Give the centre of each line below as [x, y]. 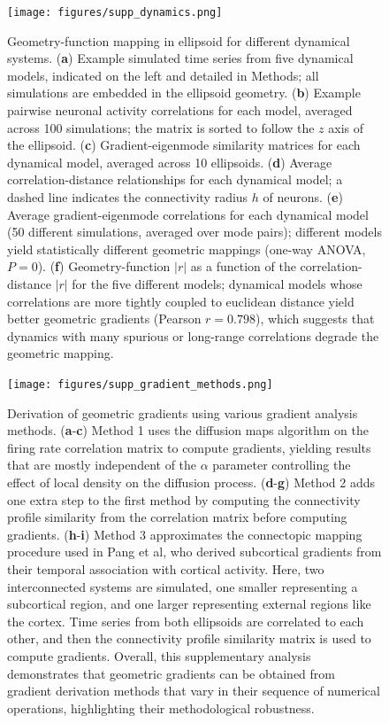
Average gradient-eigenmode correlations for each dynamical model [188, 214]
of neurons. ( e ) [303, 197]
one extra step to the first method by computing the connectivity [184, 499]
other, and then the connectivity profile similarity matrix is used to [189, 638]
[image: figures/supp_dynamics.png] [115, 12]
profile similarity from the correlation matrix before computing [177, 517]
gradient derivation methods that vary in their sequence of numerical [194, 691]
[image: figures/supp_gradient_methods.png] [140, 384]
